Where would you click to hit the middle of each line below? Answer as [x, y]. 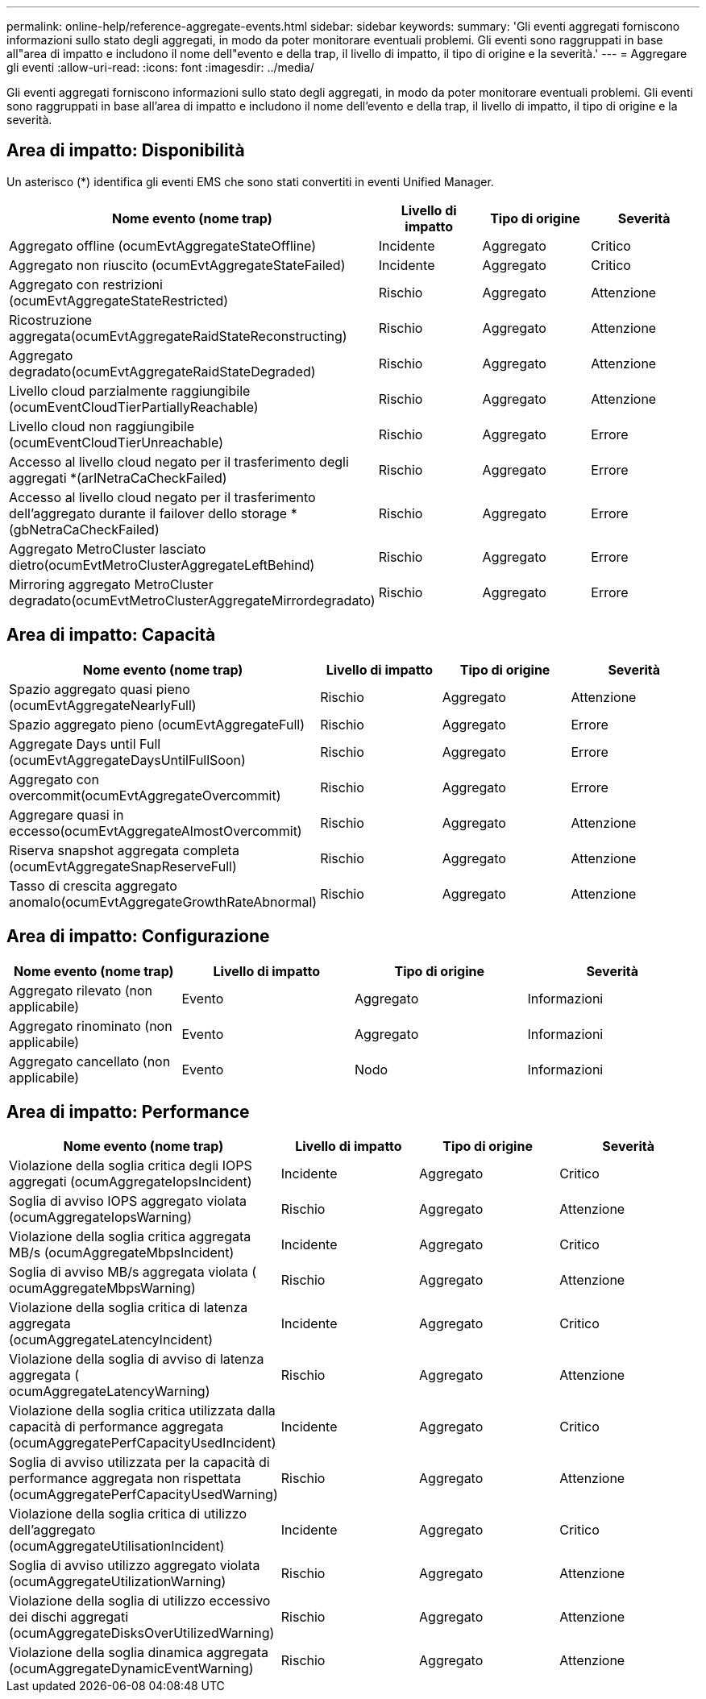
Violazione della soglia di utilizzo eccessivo [140, 1601]
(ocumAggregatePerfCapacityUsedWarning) [143, 1495]
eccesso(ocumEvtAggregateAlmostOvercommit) [156, 831]
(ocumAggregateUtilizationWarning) [118, 1582]
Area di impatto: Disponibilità [126, 151]
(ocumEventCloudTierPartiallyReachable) [134, 407]
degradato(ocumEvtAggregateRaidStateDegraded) [162, 371]
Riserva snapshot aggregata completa [124, 850]
